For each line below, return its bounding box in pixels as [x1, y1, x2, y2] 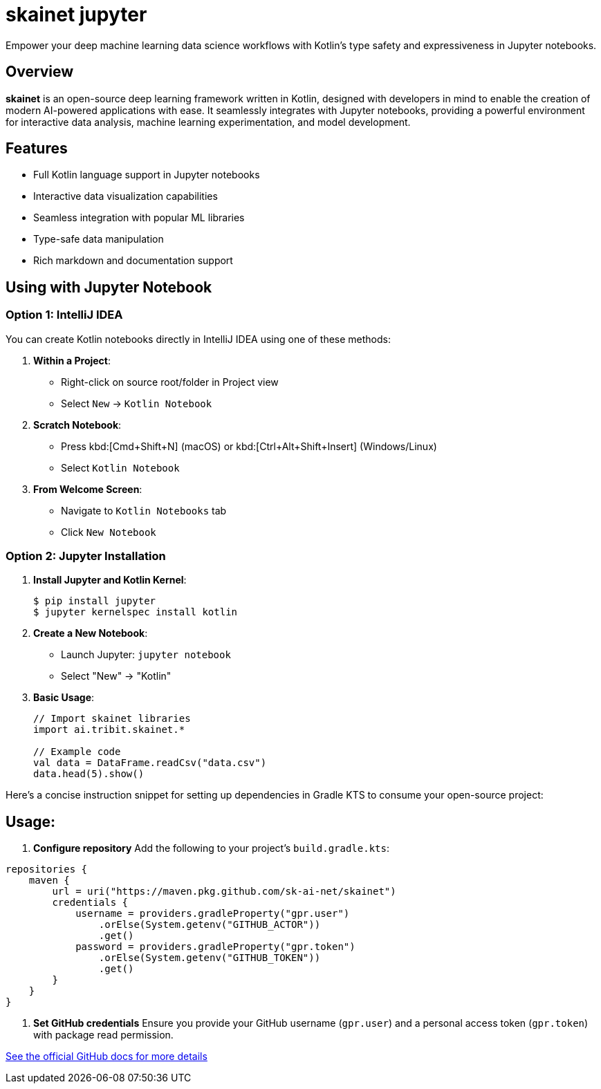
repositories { [6, 864, 88, 875]
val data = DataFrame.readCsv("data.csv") [33, 757, 267, 769]
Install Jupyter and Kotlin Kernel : [33, 574, 187, 586]
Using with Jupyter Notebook [6, 278, 212, 296]
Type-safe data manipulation [33, 233, 164, 245]
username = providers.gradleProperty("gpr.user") [75, 908, 350, 920]
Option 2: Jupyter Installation [6, 549, 166, 564]
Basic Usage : [33, 691, 95, 704]
